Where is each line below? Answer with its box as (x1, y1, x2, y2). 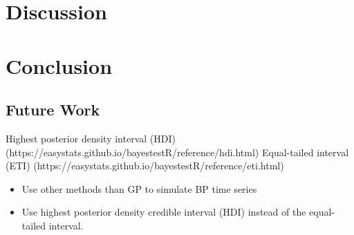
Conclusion (6, 51, 113, 79)
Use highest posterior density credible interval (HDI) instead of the (21, 205, 306, 219)
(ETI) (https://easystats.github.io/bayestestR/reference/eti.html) (6, 158, 284, 173)
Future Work (6, 99, 100, 120)
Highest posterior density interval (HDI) (6, 131, 176, 145)
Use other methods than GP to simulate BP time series (21, 181, 257, 196)
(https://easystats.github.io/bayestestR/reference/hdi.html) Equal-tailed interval (6, 144, 349, 159)
